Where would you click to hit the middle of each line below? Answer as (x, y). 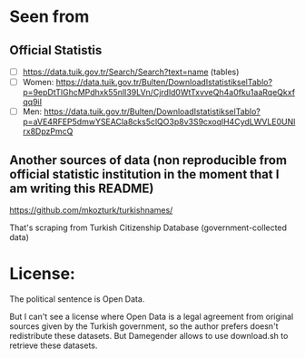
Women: (38, 82)
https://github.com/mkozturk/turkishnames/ (91, 210)
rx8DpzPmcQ (48, 131)
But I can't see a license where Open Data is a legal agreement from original (152, 316)
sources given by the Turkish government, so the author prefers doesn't (144, 326)
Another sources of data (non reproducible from (148, 160)
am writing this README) (82, 188)
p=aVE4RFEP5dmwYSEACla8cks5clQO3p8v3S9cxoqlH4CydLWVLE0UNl (159, 122)
